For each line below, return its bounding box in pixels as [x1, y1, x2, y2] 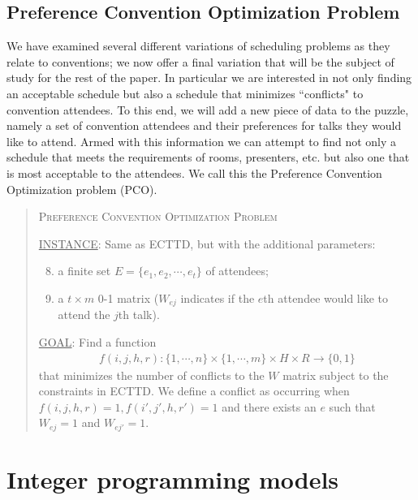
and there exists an [222, 398, 317, 415]
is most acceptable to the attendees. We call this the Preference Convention [6, 164, 382, 181]
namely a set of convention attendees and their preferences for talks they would [6, 117, 402, 134]
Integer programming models [6, 463, 339, 496]
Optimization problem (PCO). [6, 180, 157, 197]
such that [329, 398, 376, 415]
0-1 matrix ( [97, 289, 159, 306]
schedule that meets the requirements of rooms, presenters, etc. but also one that [6, 149, 410, 166]
